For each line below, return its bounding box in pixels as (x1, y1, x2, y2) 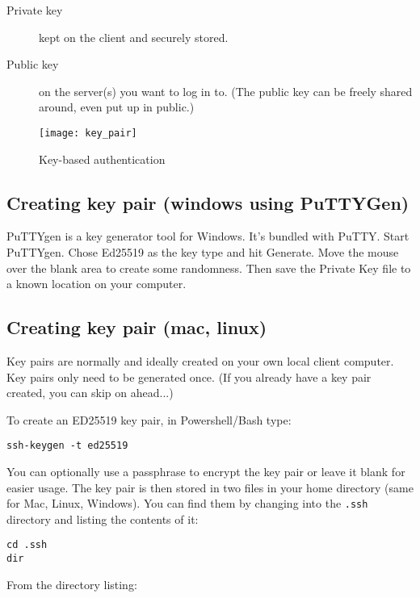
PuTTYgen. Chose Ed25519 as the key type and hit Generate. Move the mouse (6, 244, 399, 261)
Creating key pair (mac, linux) (6, 315, 267, 340)
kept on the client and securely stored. (39, 28, 229, 45)
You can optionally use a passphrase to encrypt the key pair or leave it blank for (6, 463, 405, 480)
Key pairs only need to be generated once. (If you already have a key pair (6, 368, 372, 385)
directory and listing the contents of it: (6, 510, 199, 527)
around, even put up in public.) (39, 98, 195, 115)
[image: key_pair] (39, 127, 137, 139)
